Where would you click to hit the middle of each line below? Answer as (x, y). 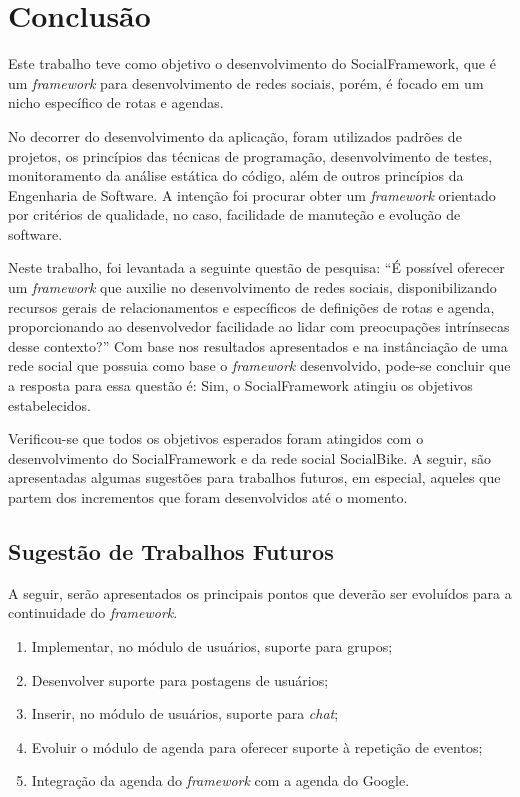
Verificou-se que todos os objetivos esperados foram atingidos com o (216, 438)
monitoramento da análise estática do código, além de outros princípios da (236, 175)
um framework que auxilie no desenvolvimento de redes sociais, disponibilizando (252, 287)
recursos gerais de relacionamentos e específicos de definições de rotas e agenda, (251, 306)
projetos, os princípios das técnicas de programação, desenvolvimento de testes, (250, 155)
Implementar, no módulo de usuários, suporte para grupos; (212, 645)
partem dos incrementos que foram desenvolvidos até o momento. (208, 497)
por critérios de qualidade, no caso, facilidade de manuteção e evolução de (234, 214)
